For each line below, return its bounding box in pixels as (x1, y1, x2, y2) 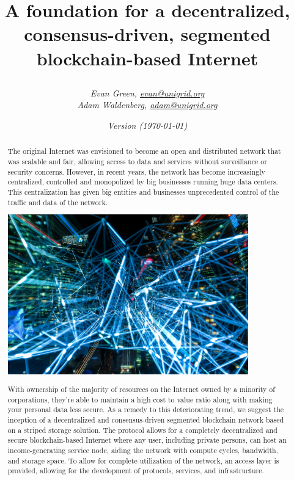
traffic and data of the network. (7, 197, 108, 207)
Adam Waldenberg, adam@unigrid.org (77, 98, 218, 111)
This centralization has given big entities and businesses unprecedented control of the (7, 186, 279, 197)
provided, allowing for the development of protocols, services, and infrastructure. (7, 465, 264, 476)
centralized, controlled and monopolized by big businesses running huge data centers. (7, 176, 278, 187)
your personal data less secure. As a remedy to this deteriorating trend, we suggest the (7, 404, 284, 415)
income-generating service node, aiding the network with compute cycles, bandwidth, (7, 445, 278, 455)
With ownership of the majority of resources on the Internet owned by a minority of (7, 384, 275, 394)
